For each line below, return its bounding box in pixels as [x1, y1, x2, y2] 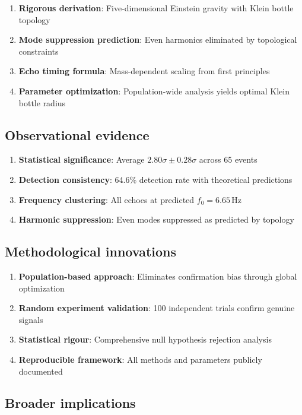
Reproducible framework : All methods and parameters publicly [18, 353, 262, 365]
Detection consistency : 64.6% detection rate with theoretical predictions [18, 173, 293, 185]
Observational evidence [5, 125, 150, 144]
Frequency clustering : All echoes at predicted [18, 193, 195, 205]
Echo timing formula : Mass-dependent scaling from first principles [18, 65, 270, 77]
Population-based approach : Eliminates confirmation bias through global [18, 270, 297, 282]
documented [18, 365, 63, 377]
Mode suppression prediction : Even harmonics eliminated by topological [18, 33, 297, 46]
